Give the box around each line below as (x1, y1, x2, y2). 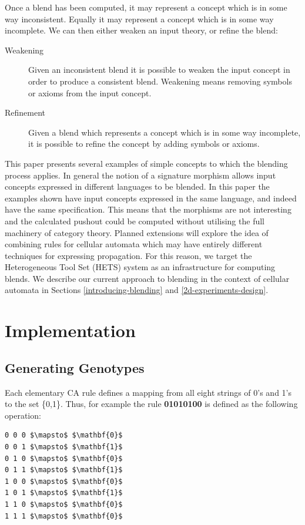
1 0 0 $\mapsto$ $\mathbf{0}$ (5, 477, 123, 486)
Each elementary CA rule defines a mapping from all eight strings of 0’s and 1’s (5, 386, 291, 398)
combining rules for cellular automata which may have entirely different (5, 238, 263, 250)
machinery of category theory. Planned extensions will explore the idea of (5, 226, 269, 238)
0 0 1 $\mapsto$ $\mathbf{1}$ (5, 443, 123, 452)
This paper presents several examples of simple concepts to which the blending (5, 157, 288, 169)
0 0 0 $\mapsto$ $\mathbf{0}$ (5, 431, 123, 440)
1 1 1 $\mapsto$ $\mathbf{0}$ (5, 511, 123, 520)
